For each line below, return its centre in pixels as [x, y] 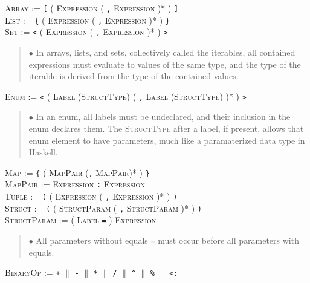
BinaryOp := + [33, 272]
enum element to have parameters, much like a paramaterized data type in [167, 140]
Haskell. [43, 152]
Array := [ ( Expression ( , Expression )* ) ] [92, 8]
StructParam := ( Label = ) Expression [81, 220]
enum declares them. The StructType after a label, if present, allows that [166, 128]
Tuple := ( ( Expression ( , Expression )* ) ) [91, 196]
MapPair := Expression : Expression [75, 184]
